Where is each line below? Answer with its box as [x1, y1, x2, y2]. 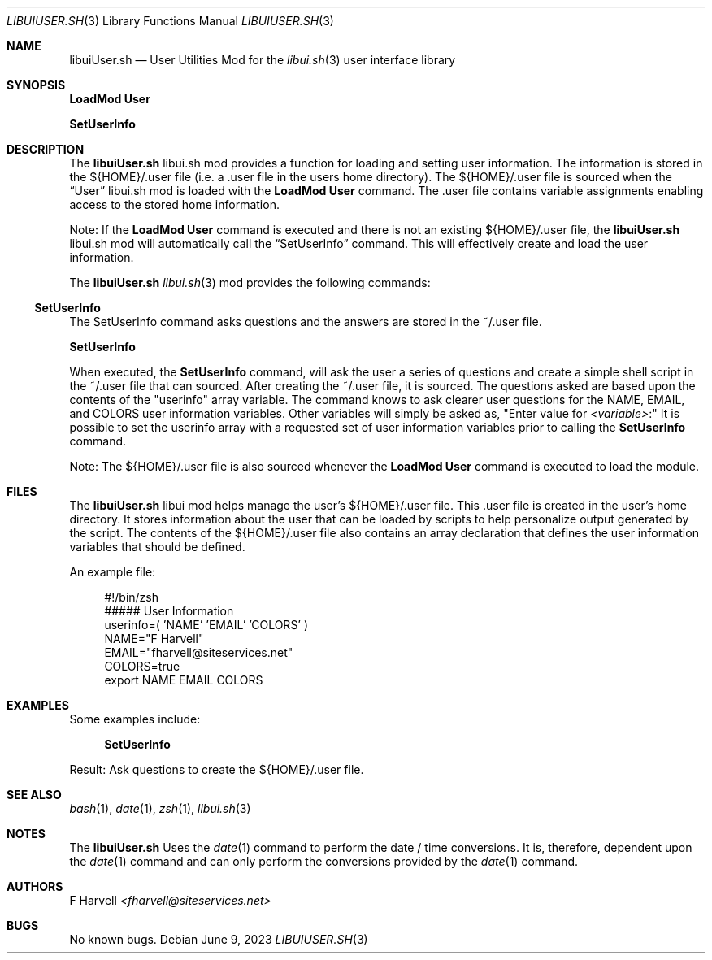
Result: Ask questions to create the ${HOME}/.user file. [69, 762, 364, 776]
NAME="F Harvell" [104, 632, 204, 645]
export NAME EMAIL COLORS [104, 673, 263, 687]
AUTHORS [7, 880, 63, 893]
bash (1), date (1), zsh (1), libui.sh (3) [69, 801, 251, 815]
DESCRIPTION [7, 142, 85, 156]
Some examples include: [69, 712, 201, 726]
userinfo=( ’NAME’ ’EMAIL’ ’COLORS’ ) [104, 618, 309, 632]
